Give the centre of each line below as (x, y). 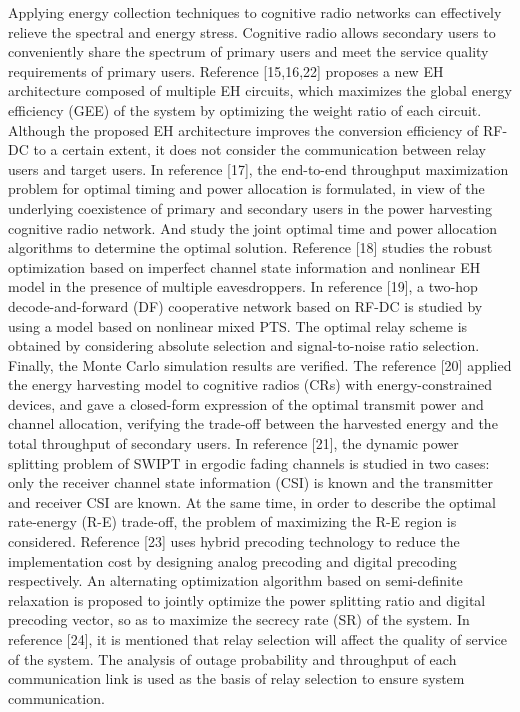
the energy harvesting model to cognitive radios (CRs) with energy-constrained (250, 384)
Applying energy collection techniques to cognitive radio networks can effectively (255, 12)
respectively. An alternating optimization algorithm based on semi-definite (235, 580)
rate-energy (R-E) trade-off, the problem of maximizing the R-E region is (232, 521)
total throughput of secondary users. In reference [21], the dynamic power (233, 443)
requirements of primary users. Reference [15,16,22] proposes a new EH (226, 70)
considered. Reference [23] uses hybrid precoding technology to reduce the (234, 541)
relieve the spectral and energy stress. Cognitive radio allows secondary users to (252, 31)
